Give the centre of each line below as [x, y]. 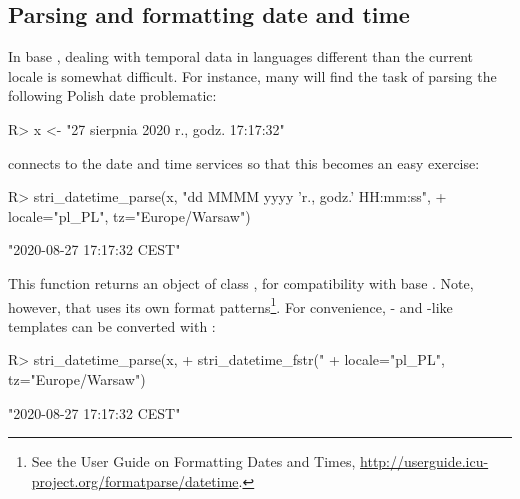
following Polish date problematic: [112, 95]
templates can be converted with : [112, 325]
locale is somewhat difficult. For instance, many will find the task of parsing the [252, 75]
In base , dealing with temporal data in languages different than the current [241, 56]
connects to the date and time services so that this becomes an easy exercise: [244, 162]
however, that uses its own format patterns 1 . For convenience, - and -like [230, 305]
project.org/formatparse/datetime [135, 480]
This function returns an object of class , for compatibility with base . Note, [241, 282]
